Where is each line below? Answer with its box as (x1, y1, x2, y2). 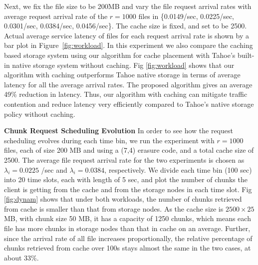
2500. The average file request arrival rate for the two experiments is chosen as (4, 154, 245, 165)
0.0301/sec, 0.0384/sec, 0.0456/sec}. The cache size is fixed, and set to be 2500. (4, 20, 247, 31)
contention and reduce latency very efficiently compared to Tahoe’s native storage (4, 98, 254, 109)
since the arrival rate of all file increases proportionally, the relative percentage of (4, 233, 253, 243)
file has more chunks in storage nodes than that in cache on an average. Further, (4, 223, 251, 234)
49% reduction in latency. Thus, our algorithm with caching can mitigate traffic (4, 89, 248, 99)
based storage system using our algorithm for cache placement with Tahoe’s (4, 49, 236, 60)
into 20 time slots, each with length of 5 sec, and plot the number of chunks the (4, 174, 248, 185)
